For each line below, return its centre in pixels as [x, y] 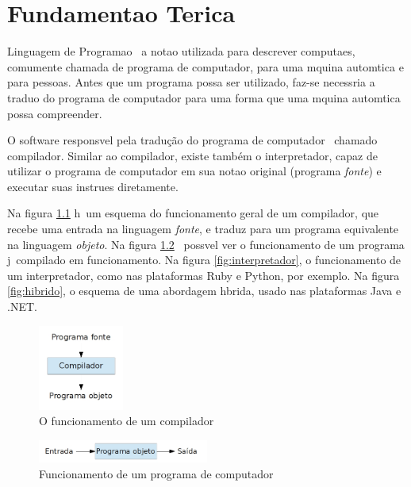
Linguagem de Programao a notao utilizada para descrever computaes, [181, 51]
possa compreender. [55, 113]
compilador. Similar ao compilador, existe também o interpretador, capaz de [192, 155]
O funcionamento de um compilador [127, 421]
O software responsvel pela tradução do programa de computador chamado [192, 140]
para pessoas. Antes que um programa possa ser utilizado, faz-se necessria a [191, 82]
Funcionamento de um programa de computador [156, 473]
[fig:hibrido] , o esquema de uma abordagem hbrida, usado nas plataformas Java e [204, 291]
